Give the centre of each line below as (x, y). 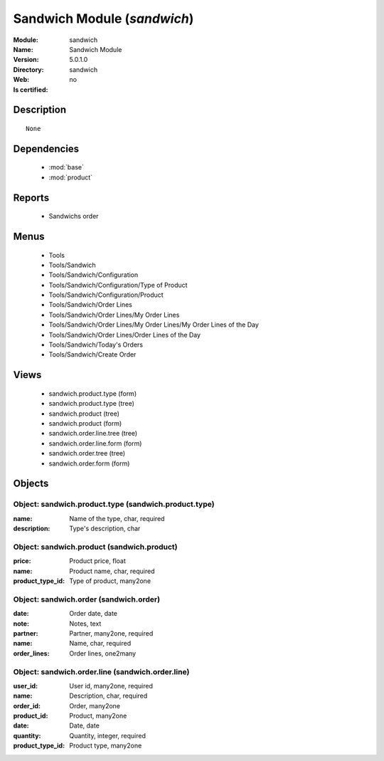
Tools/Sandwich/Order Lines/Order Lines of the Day (125, 335)
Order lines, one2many (103, 653)
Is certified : (31, 90)
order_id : (27, 705)
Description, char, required (108, 696)
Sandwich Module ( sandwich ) (103, 19)
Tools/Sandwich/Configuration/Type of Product (118, 285)
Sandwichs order (74, 216)
